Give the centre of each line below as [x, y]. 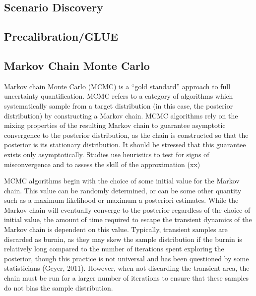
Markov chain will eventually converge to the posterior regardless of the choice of [127, 209]
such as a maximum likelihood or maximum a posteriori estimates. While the [121, 200]
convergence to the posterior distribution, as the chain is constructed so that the [126, 135]
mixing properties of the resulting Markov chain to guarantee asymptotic [115, 125]
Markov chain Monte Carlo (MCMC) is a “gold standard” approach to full [117, 86]
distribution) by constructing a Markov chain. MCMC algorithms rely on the [121, 115]
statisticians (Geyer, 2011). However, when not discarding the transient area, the [127, 268]
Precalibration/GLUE [61, 36]
